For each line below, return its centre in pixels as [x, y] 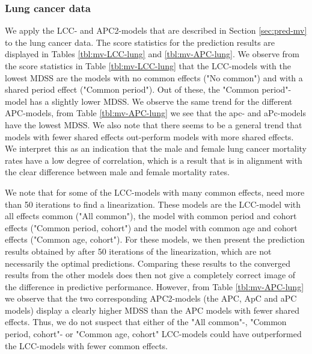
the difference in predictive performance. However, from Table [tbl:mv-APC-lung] [154, 286]
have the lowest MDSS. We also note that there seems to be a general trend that [154, 124]
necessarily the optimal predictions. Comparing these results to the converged [148, 263]
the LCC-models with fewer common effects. [86, 345]
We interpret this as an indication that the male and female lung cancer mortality [156, 148]
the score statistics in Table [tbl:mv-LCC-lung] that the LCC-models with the [148, 66]
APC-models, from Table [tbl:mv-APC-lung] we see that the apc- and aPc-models [155, 113]
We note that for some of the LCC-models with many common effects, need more [155, 192]
